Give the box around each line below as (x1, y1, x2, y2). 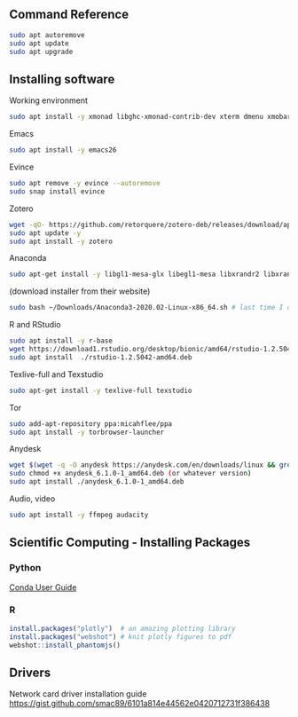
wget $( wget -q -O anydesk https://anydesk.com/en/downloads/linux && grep (9, 461, 295, 469)
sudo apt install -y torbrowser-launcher (9, 428, 165, 437)
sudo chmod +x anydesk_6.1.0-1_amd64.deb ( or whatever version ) (9, 469, 252, 478)
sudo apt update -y (9, 228, 82, 238)
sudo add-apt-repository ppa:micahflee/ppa (9, 419, 173, 429)
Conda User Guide (9, 581, 77, 593)
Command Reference (9, 7, 129, 22)
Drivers (9, 665, 51, 680)
